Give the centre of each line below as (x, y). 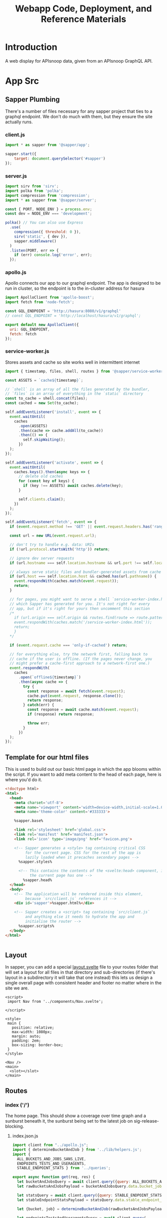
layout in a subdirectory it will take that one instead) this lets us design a (79, 977)
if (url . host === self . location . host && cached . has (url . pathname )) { (83, 576)
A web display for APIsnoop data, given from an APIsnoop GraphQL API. (79, 61)
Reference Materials (83, 19)
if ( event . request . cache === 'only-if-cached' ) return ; (69, 645)
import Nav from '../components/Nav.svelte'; (55, 1002)
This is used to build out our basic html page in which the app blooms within (83, 769)
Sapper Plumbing (33, 99)
